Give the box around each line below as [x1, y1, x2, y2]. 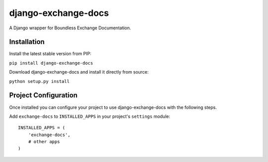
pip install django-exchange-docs [9, 60, 93, 66]
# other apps [28, 139, 60, 145]
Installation [9, 38, 45, 46]
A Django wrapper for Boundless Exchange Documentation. [9, 25, 132, 31]
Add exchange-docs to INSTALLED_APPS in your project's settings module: [9, 113, 171, 119]
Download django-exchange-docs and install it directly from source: [9, 69, 149, 75]
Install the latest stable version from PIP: [9, 51, 92, 57]
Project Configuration [9, 91, 78, 99]
